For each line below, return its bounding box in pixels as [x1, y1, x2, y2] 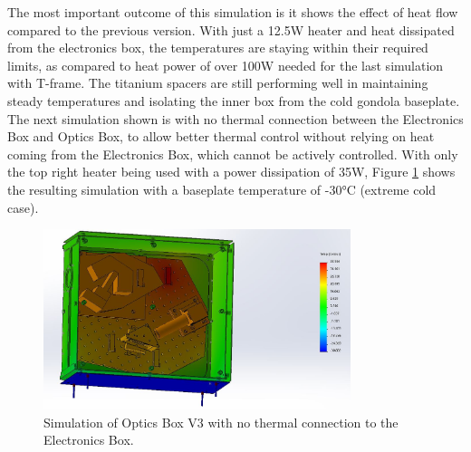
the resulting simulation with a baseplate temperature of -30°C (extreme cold [7, 179, 437, 198]
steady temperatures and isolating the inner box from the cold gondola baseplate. [7, 91, 460, 110]
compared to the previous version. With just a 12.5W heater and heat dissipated [7, 20, 455, 39]
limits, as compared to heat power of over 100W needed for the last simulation [7, 55, 444, 74]
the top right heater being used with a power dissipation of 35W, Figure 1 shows [7, 162, 456, 181]
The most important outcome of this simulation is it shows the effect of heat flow [7, 3, 458, 21]
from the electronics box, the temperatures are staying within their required [7, 38, 428, 57]
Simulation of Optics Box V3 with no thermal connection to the [43, 412, 399, 431]
